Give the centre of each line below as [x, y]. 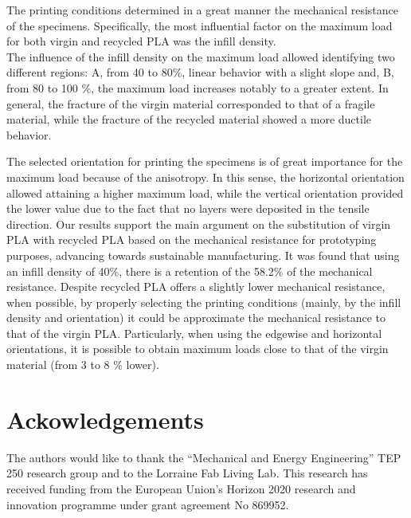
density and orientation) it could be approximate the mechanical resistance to [196, 318]
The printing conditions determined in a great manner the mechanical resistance [202, 10]
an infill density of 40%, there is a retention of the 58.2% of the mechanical [190, 271]
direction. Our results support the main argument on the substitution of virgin [199, 224]
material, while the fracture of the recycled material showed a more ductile [189, 119]
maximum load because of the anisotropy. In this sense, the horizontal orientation [205, 177]
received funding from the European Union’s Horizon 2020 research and [181, 488]
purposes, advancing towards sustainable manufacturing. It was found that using [203, 255]
